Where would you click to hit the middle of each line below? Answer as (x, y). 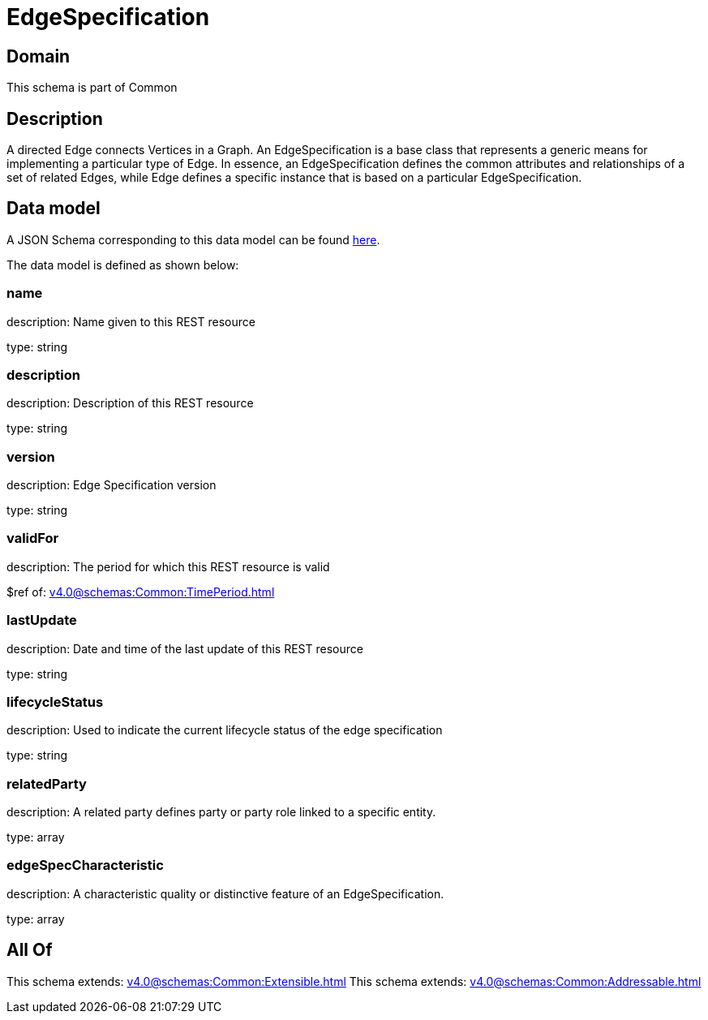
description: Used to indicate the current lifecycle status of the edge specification (225, 730)
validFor (33, 538)
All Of (30, 950)
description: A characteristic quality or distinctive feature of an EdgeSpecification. (225, 893)
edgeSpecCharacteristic (85, 865)
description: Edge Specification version (112, 485)
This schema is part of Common (92, 88)
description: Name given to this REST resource (131, 321)
